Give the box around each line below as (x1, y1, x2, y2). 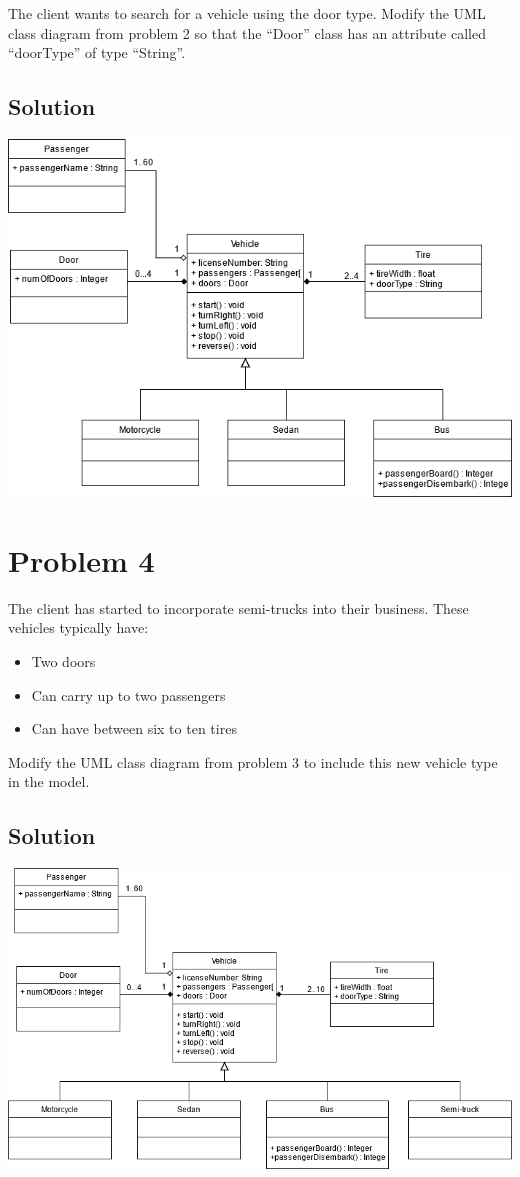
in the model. (8, 771, 90, 792)
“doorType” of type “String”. (8, 42, 186, 63)
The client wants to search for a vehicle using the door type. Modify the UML (8, 3, 486, 23)
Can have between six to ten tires (31, 718, 237, 739)
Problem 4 (8, 539, 155, 580)
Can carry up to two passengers (31, 684, 226, 705)
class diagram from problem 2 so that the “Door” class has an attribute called (8, 22, 486, 43)
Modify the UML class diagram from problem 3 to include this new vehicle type (8, 751, 498, 772)
